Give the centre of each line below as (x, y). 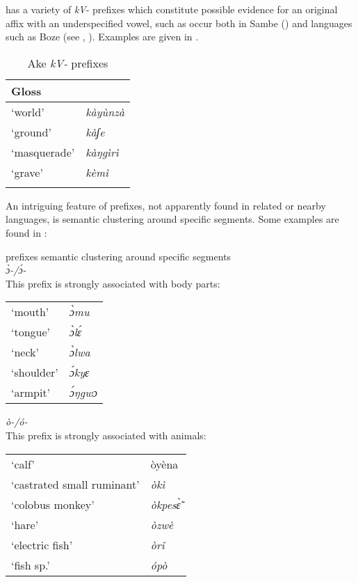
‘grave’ (27, 172)
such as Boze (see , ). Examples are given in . (102, 37)
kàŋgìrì (102, 152)
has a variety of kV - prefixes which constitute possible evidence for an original (172, 9)
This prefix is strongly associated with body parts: (113, 283)
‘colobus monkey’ (53, 504)
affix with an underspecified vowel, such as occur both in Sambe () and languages (179, 23)
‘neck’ (25, 352)
